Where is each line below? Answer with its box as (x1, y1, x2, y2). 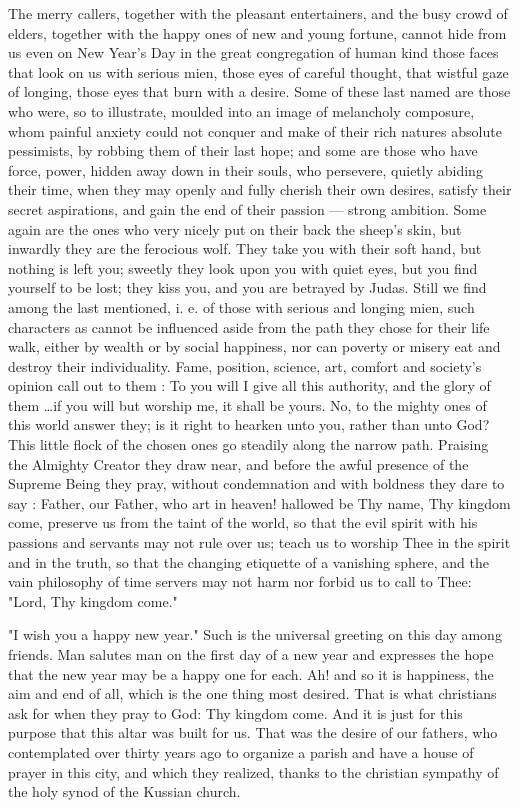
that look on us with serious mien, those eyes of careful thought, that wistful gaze (8, 61, 509, 82)
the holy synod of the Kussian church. (8, 781, 241, 802)
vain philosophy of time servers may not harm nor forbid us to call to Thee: (8, 571, 472, 592)
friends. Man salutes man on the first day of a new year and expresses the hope (8, 644, 494, 664)
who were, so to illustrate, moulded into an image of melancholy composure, (8, 100, 475, 121)
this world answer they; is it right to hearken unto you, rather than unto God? (8, 414, 490, 435)
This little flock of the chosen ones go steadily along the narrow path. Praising (8, 434, 489, 455)
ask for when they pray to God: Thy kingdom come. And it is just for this (8, 702, 463, 723)
